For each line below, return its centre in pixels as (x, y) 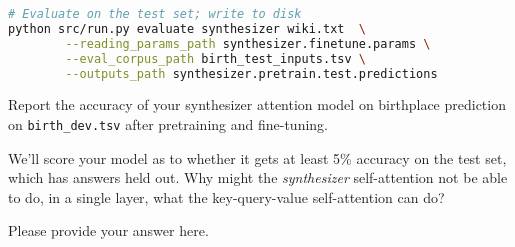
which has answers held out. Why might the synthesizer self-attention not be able (258, 177)
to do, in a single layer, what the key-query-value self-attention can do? (226, 196)
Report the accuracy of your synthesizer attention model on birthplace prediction (257, 104)
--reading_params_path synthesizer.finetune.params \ (248, 43)
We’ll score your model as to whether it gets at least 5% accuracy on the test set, (257, 157)
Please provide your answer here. (108, 230)
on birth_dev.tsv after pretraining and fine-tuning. (168, 123)
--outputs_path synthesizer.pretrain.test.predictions (251, 73)
